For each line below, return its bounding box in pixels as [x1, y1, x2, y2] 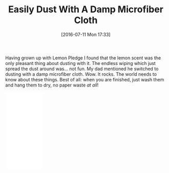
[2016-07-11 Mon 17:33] [61, 31, 111, 37]
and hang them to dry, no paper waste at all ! [5, 82, 99, 88]
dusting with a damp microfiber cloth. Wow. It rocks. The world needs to [5, 71, 157, 77]
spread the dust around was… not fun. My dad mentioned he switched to [5, 66, 159, 72]
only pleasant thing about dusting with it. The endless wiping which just [5, 60, 156, 66]
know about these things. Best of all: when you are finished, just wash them [5, 76, 164, 82]
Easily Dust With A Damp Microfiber [8, 4, 163, 15]
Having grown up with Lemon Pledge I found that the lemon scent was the [5, 55, 161, 61]
